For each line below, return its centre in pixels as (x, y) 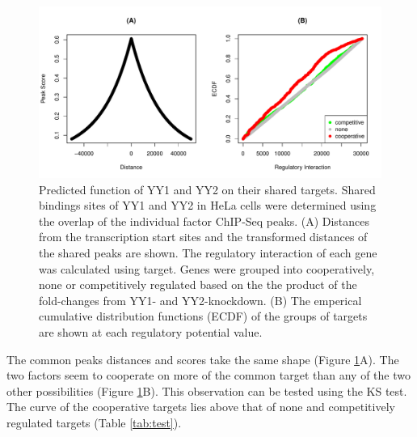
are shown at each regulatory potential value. (151, 331)
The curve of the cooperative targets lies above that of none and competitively (201, 407)
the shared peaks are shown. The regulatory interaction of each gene (208, 252)
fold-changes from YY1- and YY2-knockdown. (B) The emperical (200, 300)
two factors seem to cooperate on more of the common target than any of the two (208, 375)
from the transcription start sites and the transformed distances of (203, 237)
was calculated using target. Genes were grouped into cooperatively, (207, 268)
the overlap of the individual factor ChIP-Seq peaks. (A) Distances (204, 221)
